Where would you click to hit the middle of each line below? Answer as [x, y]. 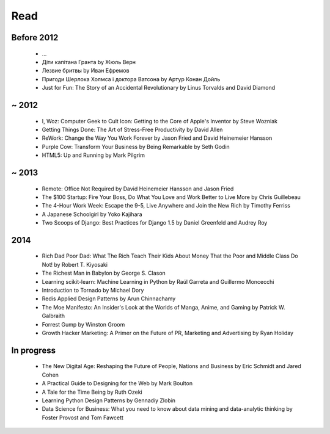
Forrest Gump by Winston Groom [83, 324]
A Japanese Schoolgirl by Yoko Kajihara [92, 214]
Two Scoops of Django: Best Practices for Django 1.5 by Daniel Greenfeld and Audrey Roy [155, 223]
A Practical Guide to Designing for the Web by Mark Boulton [117, 383]
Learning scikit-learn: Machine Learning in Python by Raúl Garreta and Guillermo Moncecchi [158, 281]
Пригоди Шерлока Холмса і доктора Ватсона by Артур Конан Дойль [131, 79]
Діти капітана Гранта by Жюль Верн [89, 62]
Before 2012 [35, 38]
